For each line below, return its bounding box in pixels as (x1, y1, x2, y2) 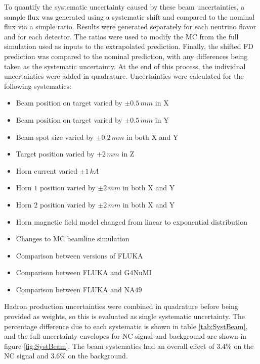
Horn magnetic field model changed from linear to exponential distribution (16, 216, 248, 227)
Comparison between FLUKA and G (16, 267, 130, 278)
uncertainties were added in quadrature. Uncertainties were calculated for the (4, 71, 244, 81)
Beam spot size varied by (16, 131, 94, 142)
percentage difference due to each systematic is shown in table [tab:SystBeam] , (4, 321, 248, 331)
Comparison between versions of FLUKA (16, 250, 143, 261)
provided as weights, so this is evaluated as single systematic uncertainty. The (4, 311, 245, 322)
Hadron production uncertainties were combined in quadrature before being (4, 301, 238, 311)
